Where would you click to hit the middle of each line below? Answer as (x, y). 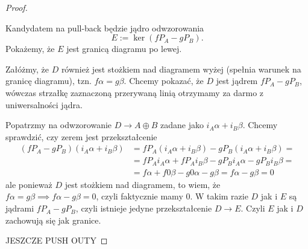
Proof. (17, 7)
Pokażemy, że (30, 49)
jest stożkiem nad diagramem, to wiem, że (143, 184)
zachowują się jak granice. (53, 220)
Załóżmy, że (27, 69)
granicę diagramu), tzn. (49, 81)
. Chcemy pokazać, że (164, 81)
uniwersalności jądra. (44, 104)
